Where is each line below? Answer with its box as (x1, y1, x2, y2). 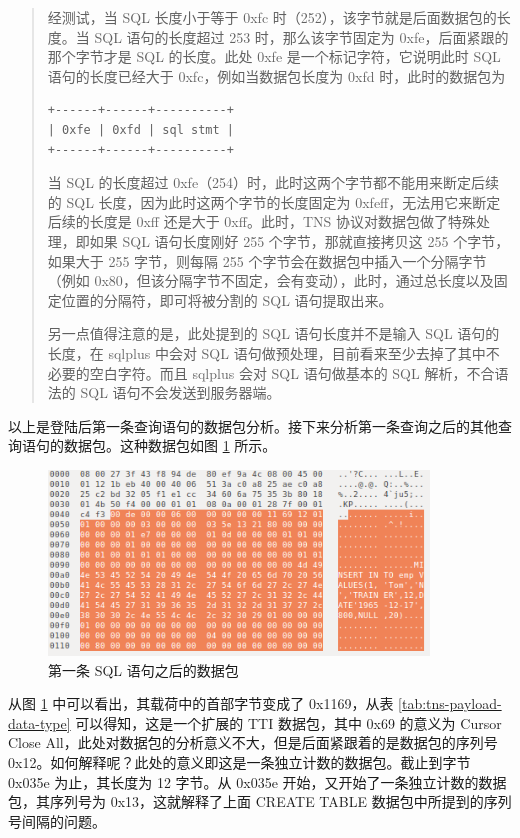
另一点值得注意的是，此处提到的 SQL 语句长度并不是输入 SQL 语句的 (47, 323, 500, 344)
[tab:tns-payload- (398, 693, 502, 714)
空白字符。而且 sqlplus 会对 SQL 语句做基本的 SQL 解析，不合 (89, 362, 495, 383)
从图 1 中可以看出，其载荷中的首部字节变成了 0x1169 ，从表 (8, 693, 394, 714)
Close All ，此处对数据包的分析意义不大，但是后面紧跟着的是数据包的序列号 (8, 732, 498, 753)
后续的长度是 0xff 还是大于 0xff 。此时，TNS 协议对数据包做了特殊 (47, 211, 476, 232)
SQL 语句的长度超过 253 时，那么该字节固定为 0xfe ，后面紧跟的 (94, 26, 509, 47)
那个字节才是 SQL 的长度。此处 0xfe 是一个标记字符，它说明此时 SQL (47, 46, 501, 67)
